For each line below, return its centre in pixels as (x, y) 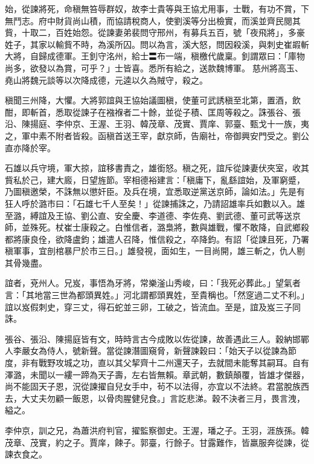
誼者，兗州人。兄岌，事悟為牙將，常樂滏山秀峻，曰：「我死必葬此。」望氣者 (153, 283)
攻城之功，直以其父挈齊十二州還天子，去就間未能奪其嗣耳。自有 (182, 363)
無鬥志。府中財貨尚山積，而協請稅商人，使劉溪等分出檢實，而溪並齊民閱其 (153, 20)
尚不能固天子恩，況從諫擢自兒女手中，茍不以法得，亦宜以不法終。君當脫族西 (157, 386)
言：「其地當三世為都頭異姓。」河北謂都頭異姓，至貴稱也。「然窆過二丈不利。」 (157, 295)
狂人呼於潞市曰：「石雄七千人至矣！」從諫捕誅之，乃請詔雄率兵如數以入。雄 (155, 203)
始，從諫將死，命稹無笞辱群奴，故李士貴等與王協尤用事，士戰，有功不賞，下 (157, 8)
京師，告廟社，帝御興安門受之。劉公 (237, 135)
